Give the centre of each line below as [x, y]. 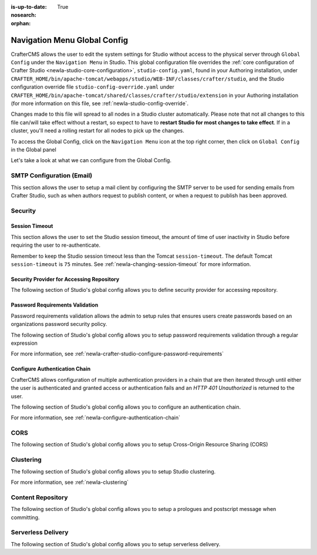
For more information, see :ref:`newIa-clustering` [70, 482]
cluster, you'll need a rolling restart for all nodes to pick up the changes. [97, 131]
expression [24, 343]
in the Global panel [34, 149]
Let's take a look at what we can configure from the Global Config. [91, 160]
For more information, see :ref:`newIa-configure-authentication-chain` [96, 418]
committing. [25, 517]
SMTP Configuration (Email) [52, 176]
